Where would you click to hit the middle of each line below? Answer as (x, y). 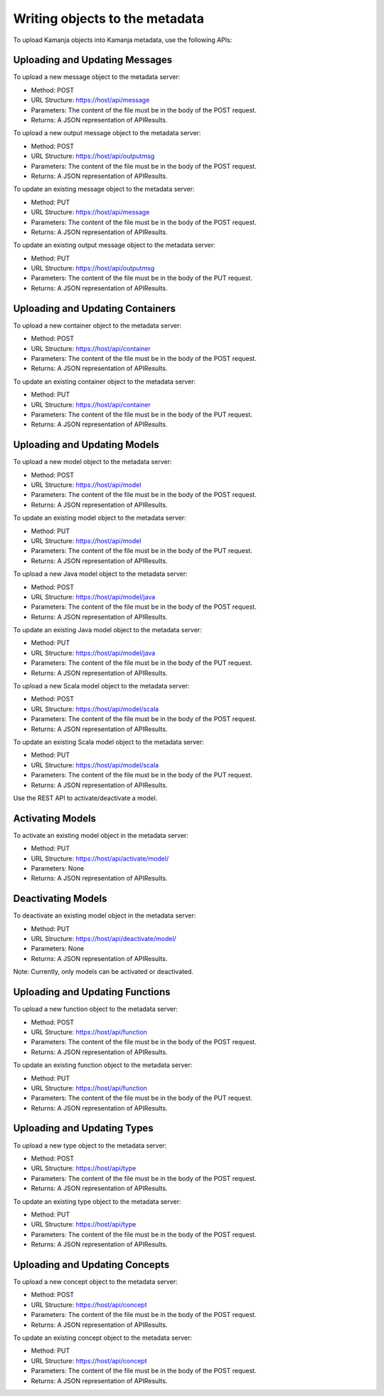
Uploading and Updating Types (83, 1128)
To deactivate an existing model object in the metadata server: (105, 915)
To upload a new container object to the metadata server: (97, 325)
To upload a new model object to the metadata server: (92, 462)
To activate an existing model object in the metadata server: (101, 835)
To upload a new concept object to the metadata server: (95, 1282)
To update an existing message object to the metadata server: (104, 189)
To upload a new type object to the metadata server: (90, 1145)
